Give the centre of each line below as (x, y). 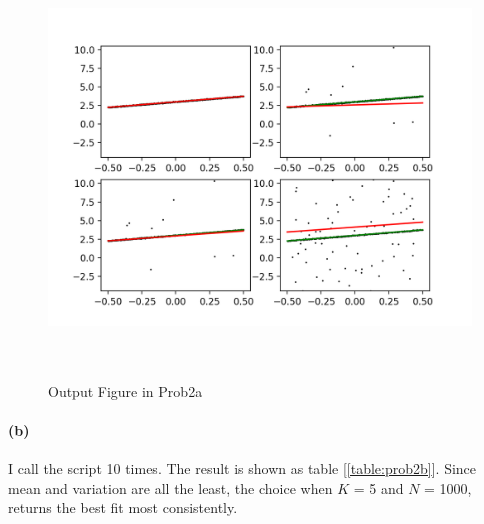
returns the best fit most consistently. (123, 507)
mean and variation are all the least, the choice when (170, 487)
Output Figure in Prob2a (125, 390)
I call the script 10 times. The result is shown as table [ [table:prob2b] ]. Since (242, 467)
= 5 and (378, 487)
